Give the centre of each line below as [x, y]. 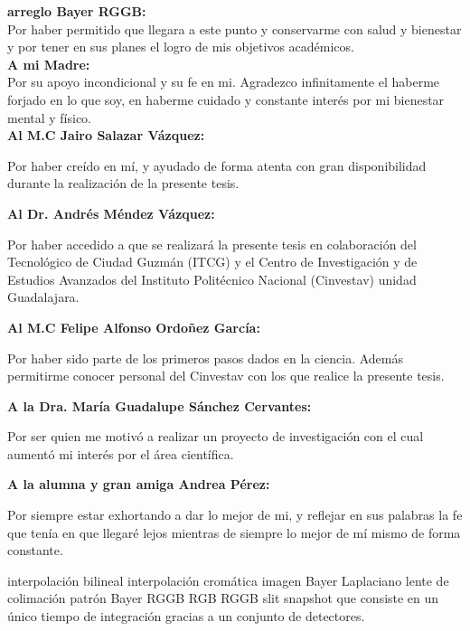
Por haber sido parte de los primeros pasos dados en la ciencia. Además [206, 358]
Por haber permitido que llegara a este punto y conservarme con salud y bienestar [235, 28]
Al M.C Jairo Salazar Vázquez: [106, 135]
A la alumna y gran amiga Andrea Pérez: [139, 484]
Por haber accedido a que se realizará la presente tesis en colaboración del [212, 244]
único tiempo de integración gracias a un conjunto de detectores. [186, 616]
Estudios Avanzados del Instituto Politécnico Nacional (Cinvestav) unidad [212, 279]
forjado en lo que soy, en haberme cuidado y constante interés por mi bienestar [226, 99]
